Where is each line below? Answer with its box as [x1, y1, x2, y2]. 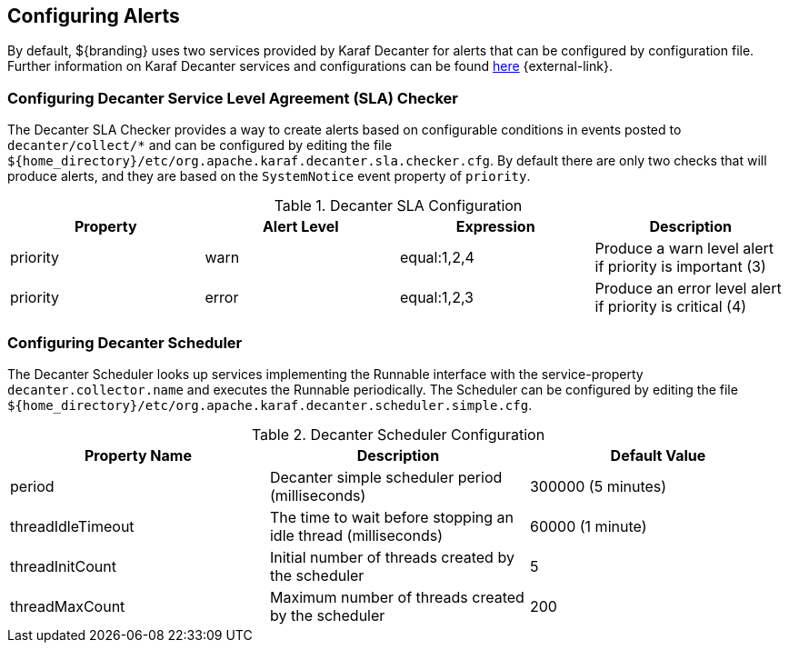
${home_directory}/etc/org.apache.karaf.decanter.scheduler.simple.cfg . [7, 396, 533, 413]
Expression [455, 217, 535, 236]
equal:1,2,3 [400, 288, 474, 307]
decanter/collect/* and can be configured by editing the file [7, 137, 393, 154]
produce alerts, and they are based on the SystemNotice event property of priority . [7, 168, 531, 185]
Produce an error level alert [594, 279, 782, 298]
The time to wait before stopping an [269, 507, 514, 526]
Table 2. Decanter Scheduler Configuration [251, 425, 545, 444]
